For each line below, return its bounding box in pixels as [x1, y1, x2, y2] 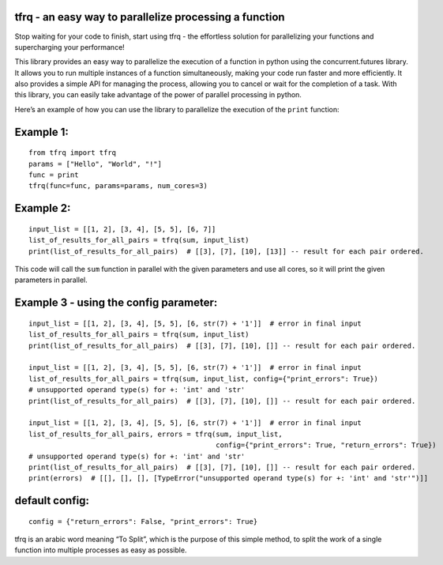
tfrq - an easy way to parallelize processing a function [14, 10, 285, 24]
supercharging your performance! [14, 42, 126, 51]
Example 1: [14, 125, 69, 138]
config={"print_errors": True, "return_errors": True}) [216, 441, 437, 450]
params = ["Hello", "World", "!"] [28, 159, 162, 168]
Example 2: [14, 202, 71, 215]
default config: [14, 494, 90, 507]
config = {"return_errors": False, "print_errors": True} [28, 517, 258, 525]
